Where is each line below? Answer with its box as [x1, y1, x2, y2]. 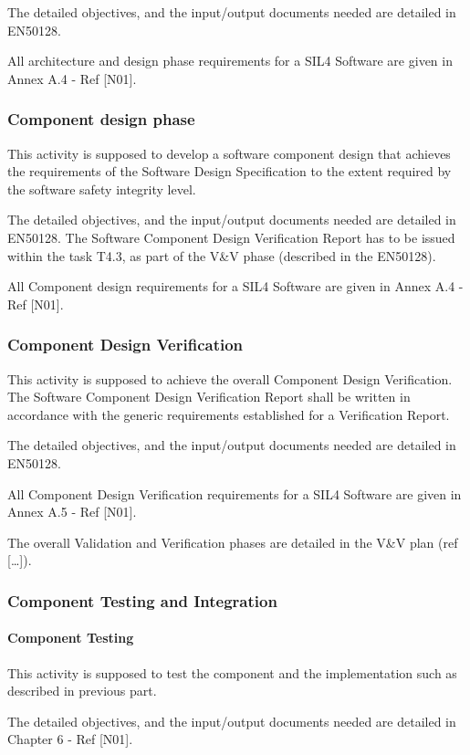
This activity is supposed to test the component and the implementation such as [7, 663, 457, 682]
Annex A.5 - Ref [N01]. [7, 502, 137, 521]
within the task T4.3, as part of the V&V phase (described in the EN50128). [7, 246, 436, 265]
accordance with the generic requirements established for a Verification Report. [7, 404, 450, 424]
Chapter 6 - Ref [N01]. [7, 729, 133, 749]
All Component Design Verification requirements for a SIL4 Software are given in [7, 484, 462, 503]
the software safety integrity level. [7, 179, 196, 198]
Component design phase [7, 108, 195, 131]
